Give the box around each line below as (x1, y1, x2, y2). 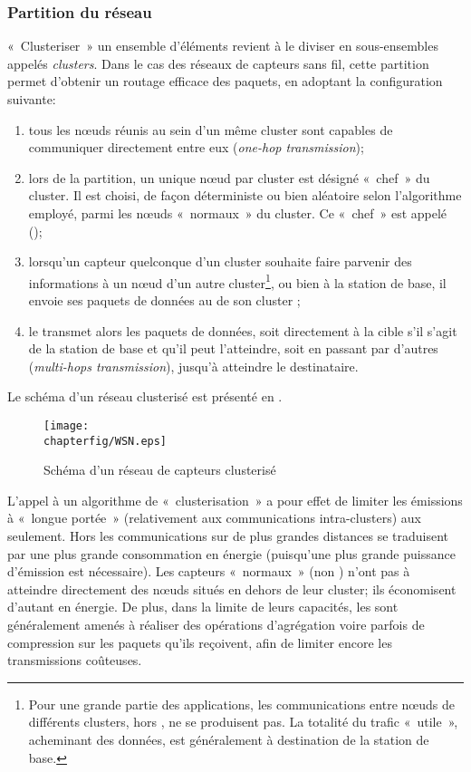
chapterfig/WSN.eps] (43, 434, 168, 448)
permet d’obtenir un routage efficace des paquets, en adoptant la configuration (7, 72, 443, 91)
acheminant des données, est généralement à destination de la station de (28, 730, 429, 748)
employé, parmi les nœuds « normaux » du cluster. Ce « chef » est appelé (28, 203, 447, 222)
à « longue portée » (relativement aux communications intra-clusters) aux (7, 508, 421, 527)
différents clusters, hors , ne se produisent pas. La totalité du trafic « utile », (28, 712, 458, 731)
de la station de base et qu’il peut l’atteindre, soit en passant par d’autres (28, 339, 438, 358)
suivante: (7, 90, 56, 108)
